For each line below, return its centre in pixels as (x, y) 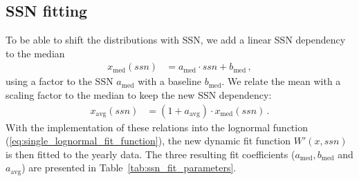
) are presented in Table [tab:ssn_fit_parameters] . (129, 168)
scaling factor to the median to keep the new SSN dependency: (139, 95)
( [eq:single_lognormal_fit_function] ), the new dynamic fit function (148, 141)
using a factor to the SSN (59, 81)
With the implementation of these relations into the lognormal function (157, 127)
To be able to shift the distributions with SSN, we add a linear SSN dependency (176, 40)
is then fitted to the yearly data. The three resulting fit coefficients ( (150, 154)
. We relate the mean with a (281, 81)
